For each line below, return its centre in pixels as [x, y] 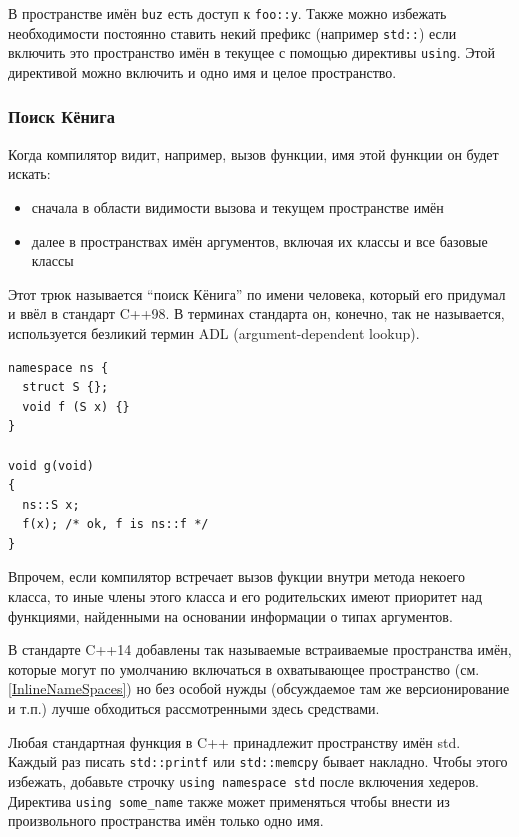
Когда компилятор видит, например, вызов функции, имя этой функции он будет [253, 153]
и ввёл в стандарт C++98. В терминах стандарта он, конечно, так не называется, [256, 313]
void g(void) [51, 465]
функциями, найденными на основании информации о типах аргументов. [230, 615]
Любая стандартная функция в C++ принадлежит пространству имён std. [234, 741]
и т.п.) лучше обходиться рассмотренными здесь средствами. [194, 708]
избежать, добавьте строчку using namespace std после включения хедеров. [243, 780]
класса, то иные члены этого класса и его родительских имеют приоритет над [245, 596]
